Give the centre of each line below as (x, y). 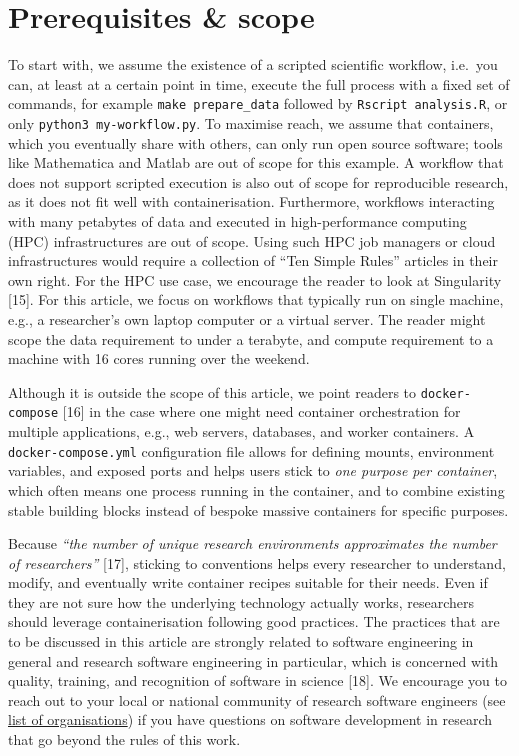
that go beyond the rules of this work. (124, 739)
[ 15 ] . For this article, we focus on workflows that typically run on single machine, (256, 299)
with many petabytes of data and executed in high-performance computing (237, 221)
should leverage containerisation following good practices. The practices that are (254, 621)
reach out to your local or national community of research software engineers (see (257, 699)
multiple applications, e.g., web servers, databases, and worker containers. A (241, 431)
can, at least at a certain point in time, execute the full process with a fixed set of (259, 83)
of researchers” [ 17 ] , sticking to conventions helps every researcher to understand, (257, 562)
